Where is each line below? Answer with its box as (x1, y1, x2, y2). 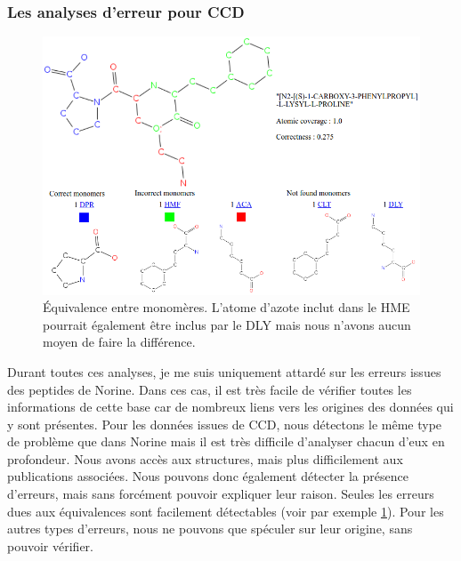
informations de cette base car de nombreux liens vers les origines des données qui (7, 397, 454, 416)
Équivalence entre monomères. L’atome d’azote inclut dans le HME (43, 298, 410, 317)
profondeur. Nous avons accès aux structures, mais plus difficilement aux (7, 449, 403, 468)
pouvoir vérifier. (7, 536, 93, 555)
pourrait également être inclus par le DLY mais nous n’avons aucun (43, 315, 411, 333)
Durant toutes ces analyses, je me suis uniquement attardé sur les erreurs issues (7, 362, 441, 381)
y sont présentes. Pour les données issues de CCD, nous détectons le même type (7, 414, 442, 433)
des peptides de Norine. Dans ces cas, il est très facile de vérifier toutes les (7, 380, 412, 398)
